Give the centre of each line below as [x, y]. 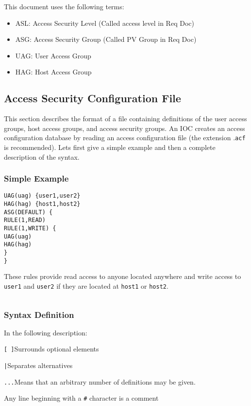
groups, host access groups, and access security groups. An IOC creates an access [125, 128]
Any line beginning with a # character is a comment [81, 398]
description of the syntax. [42, 157]
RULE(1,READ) [25, 220]
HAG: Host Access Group [53, 72]
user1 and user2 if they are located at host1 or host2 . [86, 286]
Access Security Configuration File [92, 98]
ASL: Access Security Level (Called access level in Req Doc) [105, 23]
